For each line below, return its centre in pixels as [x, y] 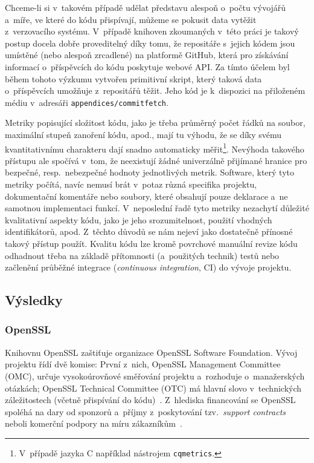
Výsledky [34, 300]
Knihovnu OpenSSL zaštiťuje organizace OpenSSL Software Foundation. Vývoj [151, 352]
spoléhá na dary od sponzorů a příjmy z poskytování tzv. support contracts [146, 411]
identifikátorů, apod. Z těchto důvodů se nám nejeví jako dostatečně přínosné [149, 231]
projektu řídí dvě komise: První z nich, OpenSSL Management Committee [143, 364]
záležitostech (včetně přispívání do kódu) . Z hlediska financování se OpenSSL [150, 400]
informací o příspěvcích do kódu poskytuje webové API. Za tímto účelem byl [147, 66]
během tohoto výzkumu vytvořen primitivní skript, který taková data [133, 78]
